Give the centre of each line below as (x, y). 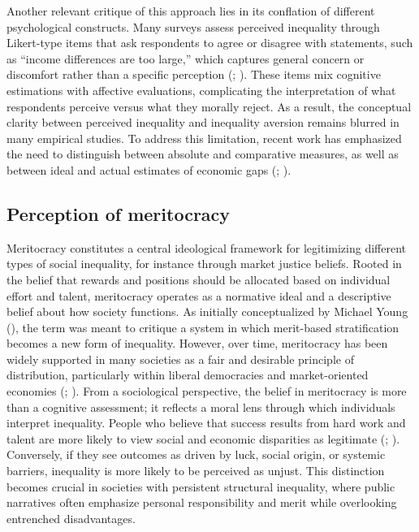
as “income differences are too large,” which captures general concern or (186, 58)
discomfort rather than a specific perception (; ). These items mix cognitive (194, 74)
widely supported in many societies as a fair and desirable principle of (180, 359)
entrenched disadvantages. (71, 518)
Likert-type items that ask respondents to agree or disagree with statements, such (210, 43)
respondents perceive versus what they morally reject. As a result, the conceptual (209, 106)
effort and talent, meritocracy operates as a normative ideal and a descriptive (199, 295)
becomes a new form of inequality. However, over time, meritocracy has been (197, 343)
